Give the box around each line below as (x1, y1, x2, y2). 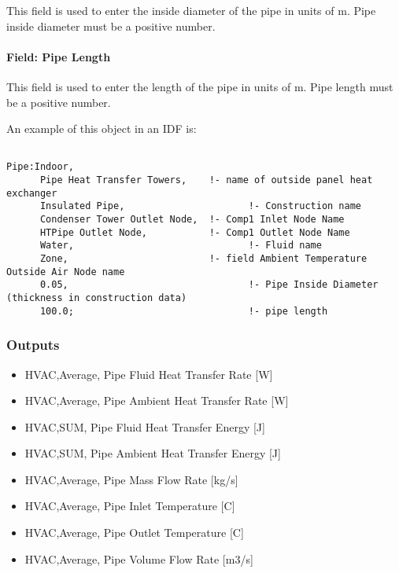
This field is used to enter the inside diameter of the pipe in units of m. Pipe (6, 2, 376, 18)
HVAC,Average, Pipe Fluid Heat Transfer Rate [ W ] (24, 365, 273, 382)
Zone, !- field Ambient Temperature (39, 253, 368, 265)
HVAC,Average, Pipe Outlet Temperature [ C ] (24, 524, 244, 541)
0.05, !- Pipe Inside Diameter (39, 279, 379, 291)
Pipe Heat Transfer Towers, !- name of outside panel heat (39, 174, 373, 186)
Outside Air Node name (6, 266, 125, 277)
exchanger (6, 187, 57, 199)
